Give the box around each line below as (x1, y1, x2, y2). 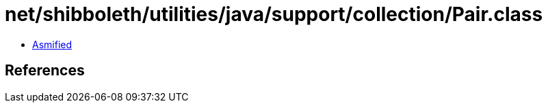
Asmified (32, 38, 73, 50)
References (5, 62, 85, 79)
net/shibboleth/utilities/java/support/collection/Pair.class (5, 3, 543, 26)
